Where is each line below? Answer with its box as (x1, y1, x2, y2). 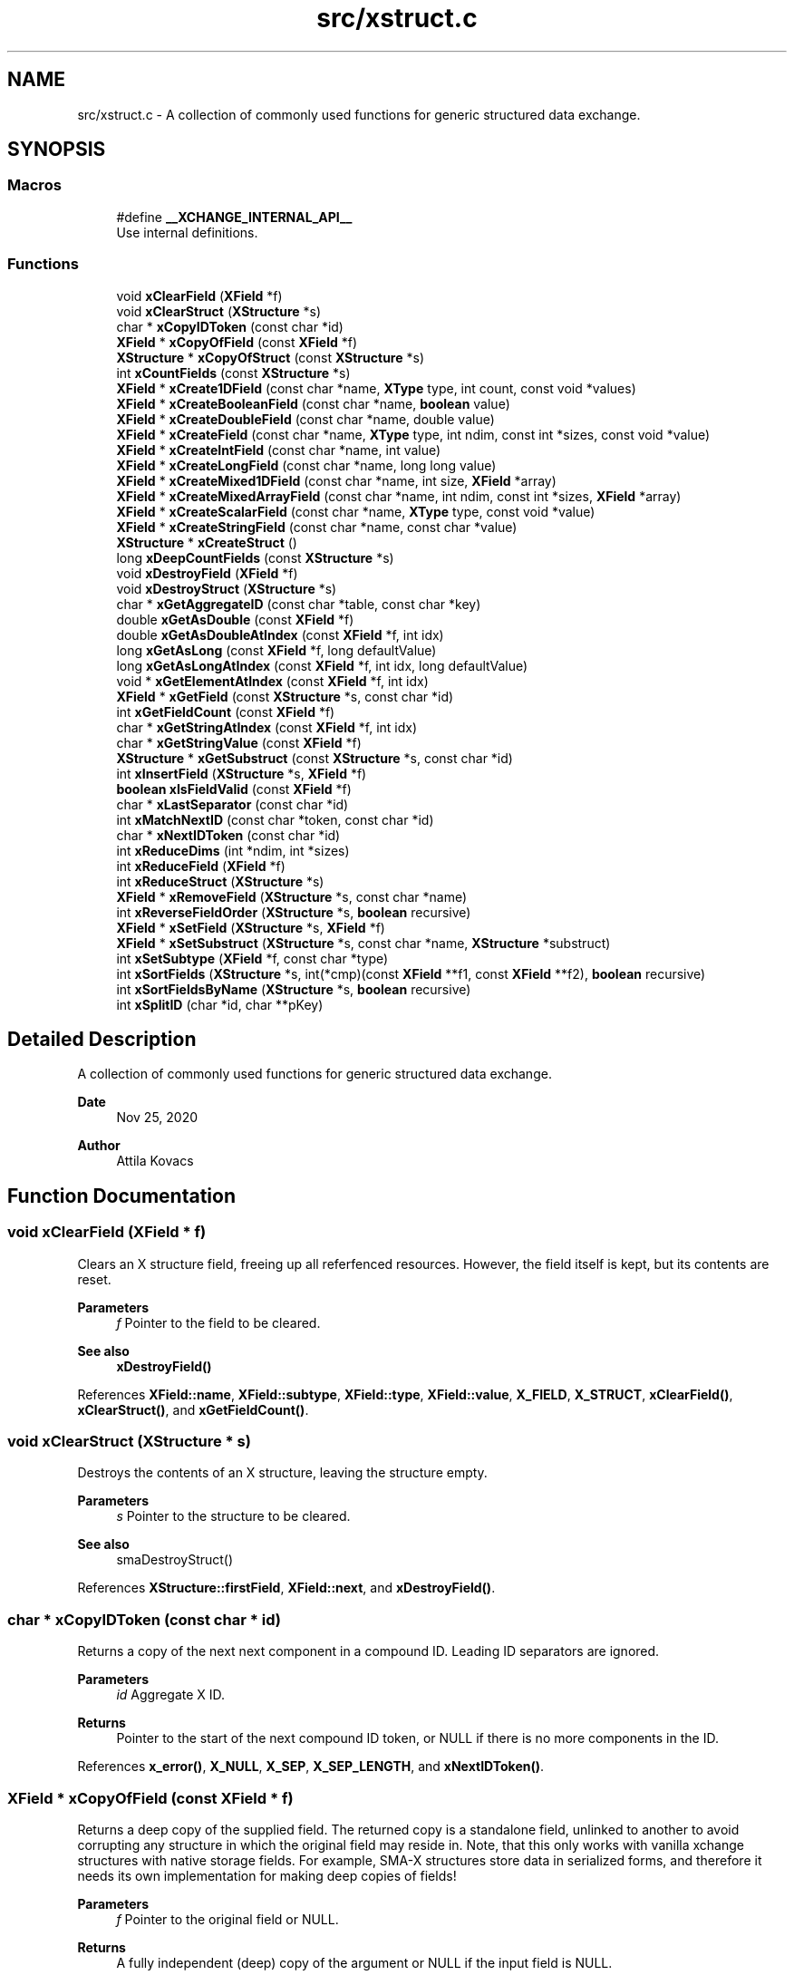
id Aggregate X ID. (116, 1687, 226, 1703)
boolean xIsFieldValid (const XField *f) (116, 780, 352, 797)
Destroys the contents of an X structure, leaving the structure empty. (77, 1465, 488, 1481)
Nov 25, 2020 (116, 1109, 198, 1126)
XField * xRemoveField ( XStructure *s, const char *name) (116, 888, 468, 905)
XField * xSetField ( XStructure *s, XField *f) (116, 919, 385, 935)
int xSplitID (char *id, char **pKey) (116, 996, 324, 1012)
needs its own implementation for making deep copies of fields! (77, 1867, 457, 1883)
